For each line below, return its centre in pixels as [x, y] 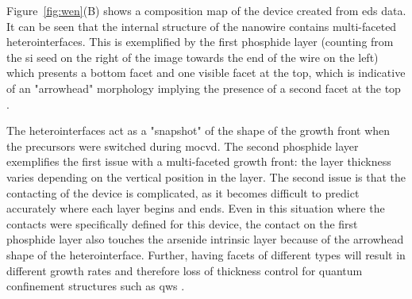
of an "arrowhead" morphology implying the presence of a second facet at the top [204, 88]
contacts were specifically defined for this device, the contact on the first [182, 223]
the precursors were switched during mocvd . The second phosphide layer [183, 146]
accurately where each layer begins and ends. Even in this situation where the [196, 208]
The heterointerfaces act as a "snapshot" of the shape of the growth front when [198, 130]
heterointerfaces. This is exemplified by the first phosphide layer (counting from [200, 42]
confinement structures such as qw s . [96, 286]
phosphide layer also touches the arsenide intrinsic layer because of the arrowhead [205, 239]
